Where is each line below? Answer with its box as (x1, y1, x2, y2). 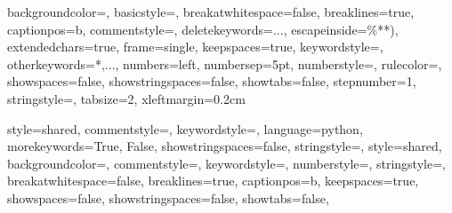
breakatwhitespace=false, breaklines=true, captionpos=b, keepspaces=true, (7, 171, 419, 190)
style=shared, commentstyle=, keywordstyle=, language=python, (7, 119, 363, 138)
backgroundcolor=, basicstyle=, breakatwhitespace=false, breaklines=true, (7, 3, 415, 20)
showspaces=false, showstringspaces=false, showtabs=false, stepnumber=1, (7, 72, 416, 91)
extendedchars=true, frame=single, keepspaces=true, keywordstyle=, (7, 37, 383, 56)
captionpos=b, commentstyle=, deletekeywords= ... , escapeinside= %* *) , (7, 20, 399, 38)
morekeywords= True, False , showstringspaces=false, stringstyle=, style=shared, (7, 137, 442, 155)
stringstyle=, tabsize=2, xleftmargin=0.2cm (7, 89, 246, 107)
